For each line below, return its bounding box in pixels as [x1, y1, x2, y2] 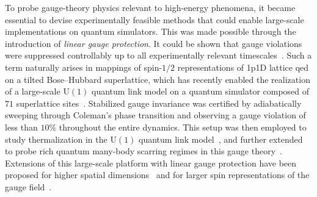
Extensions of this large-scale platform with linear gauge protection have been [5, 156, 297, 169]
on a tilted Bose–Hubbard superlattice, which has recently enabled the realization [5, 73, 310, 85]
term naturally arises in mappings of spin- [5, 60, 162, 73]
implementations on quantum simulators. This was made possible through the [5, 25, 296, 38]
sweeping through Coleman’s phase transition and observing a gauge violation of [5, 109, 306, 121]
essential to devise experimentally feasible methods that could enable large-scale [5, 13, 304, 26]
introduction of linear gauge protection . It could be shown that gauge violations [5, 37, 302, 49]
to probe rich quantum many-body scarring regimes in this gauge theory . [5, 145, 282, 157]
